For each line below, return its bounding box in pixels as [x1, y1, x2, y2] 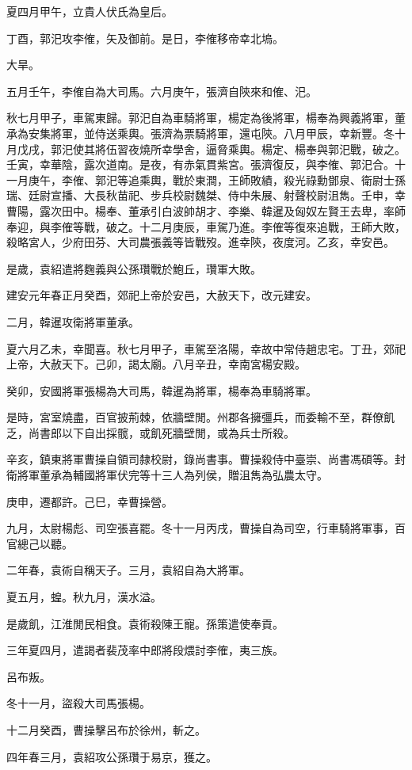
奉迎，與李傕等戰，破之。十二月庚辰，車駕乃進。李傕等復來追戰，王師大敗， [6, 218, 406, 234]
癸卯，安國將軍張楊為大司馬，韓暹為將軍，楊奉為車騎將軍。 [6, 382, 317, 398]
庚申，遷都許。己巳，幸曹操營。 [6, 493, 173, 509]
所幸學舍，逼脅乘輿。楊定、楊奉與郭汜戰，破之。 [150, 140, 406, 157]
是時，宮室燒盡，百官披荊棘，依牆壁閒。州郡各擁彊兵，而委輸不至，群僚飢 [6, 409, 395, 425]
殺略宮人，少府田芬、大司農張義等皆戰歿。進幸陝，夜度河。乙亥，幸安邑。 [6, 234, 395, 250]
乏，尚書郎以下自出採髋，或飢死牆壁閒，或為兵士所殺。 [6, 424, 295, 440]
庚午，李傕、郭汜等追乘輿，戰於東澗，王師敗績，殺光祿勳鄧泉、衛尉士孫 [28, 171, 406, 188]
